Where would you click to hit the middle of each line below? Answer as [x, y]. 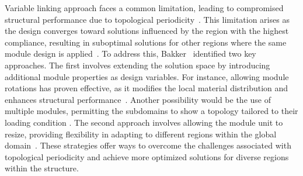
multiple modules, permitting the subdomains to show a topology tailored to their [151, 111]
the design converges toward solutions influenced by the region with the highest [147, 31]
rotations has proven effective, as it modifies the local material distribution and [147, 88]
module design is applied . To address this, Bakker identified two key [130, 54]
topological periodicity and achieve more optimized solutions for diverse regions [147, 156]
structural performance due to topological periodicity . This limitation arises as [147, 19]
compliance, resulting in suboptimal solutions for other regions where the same [146, 42]
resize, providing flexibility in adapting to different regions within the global [141, 134]
